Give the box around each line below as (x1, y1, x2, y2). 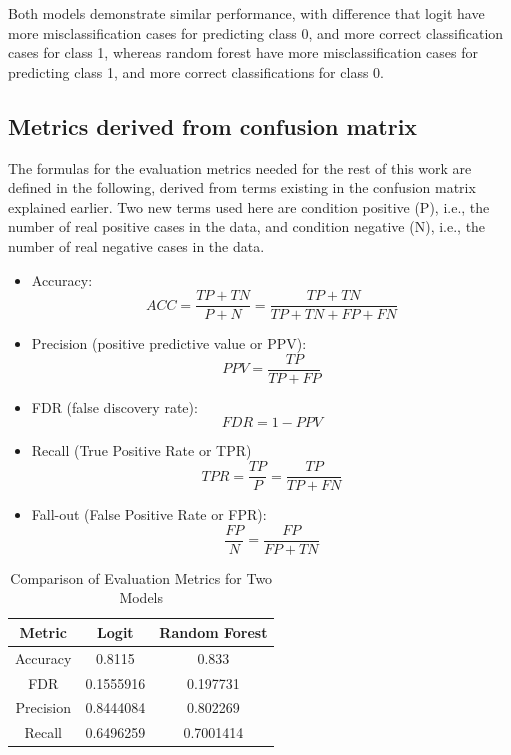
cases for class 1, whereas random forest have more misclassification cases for (8, 42, 478, 63)
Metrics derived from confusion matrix (8, 110, 418, 141)
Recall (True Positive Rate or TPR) (31, 440, 252, 461)
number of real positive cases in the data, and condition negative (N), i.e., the (8, 216, 486, 237)
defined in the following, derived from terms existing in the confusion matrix (8, 177, 476, 198)
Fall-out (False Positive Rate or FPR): (31, 504, 267, 525)
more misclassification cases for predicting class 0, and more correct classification (8, 22, 504, 43)
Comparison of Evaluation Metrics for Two (10, 567, 273, 588)
